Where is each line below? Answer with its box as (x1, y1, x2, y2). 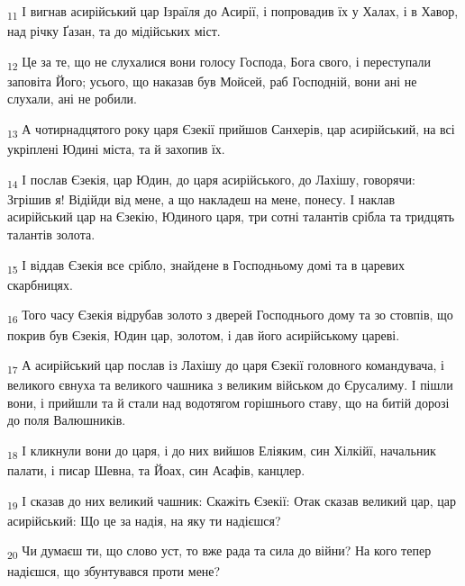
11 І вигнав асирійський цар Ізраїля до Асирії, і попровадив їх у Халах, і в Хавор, (7, 2, 459, 23)
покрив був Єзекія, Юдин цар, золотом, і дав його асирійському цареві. (7, 325, 400, 344)
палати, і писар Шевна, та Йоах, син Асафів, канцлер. (7, 461, 305, 480)
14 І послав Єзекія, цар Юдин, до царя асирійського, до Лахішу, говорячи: (7, 169, 415, 191)
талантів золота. (7, 225, 96, 244)
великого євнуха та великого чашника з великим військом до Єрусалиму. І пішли (7, 375, 453, 394)
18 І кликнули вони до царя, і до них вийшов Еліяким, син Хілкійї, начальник (7, 441, 436, 462)
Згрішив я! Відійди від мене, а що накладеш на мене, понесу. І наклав (7, 189, 396, 208)
